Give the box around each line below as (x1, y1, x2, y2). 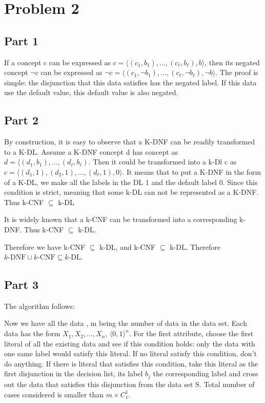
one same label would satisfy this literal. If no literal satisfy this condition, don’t (4, 348, 257, 359)
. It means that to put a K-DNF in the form (122, 166, 261, 177)
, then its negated (205, 57, 260, 67)
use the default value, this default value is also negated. (4, 87, 178, 98)
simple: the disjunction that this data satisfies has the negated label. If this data (4, 77, 257, 87)
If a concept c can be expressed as (4, 57, 111, 67)
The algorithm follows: (4, 300, 75, 311)
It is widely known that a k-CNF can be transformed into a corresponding (4, 214, 237, 225)
